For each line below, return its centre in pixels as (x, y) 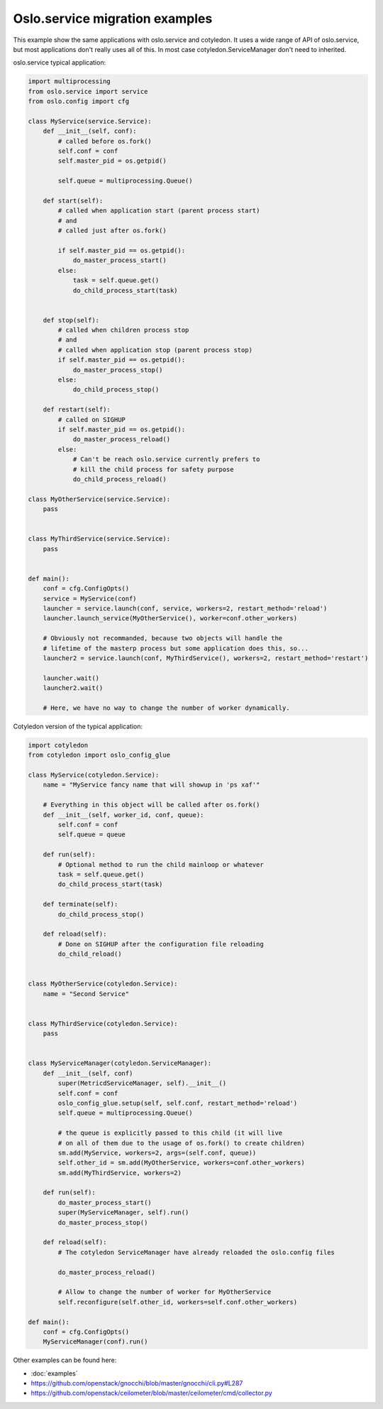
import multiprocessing (70, 81)
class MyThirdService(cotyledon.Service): (103, 1024)
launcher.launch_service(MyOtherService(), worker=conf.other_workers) (170, 619)
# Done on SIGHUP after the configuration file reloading (161, 944)
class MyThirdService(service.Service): (99, 539)
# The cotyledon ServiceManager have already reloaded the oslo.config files (196, 1252)
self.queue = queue (91, 835)
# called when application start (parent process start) (159, 211)
